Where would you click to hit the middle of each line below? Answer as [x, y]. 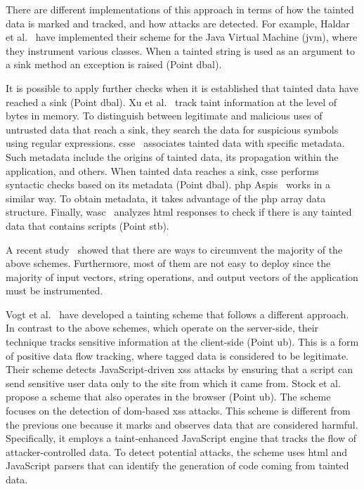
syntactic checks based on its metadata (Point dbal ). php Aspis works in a [168, 184]
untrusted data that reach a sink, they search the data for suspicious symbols [172, 129]
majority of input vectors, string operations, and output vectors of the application [182, 276]
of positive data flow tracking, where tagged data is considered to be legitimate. [177, 355]
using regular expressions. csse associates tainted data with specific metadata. [175, 143]
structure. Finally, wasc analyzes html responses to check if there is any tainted [179, 212]
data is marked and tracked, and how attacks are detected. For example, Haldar [178, 23]
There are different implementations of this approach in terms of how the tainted [180, 9]
